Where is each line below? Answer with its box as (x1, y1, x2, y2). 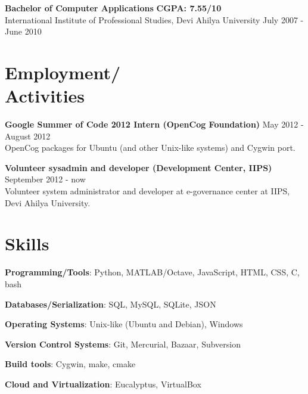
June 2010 (5, 25, 42, 38)
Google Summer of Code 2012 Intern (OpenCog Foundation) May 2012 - (5, 118, 304, 131)
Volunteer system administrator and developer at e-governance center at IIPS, (5, 185, 290, 197)
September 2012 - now (5, 173, 86, 185)
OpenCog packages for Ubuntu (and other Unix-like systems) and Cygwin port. (5, 141, 295, 154)
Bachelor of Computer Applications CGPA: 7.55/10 (5, 2, 222, 14)
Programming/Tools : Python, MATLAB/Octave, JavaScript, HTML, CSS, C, (5, 266, 300, 278)
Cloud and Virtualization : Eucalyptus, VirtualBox (5, 377, 201, 390)
